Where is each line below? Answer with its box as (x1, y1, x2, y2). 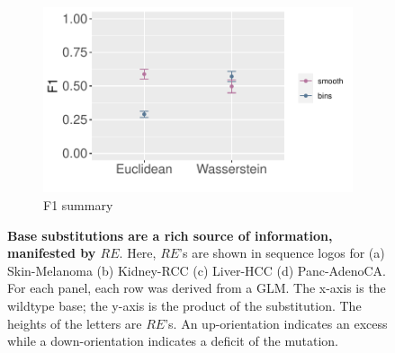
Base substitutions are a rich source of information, (7, 225, 333, 244)
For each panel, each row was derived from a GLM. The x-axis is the (7, 278, 386, 297)
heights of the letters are (7, 313, 142, 332)
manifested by (7, 243, 96, 262)
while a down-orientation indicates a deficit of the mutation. (7, 331, 339, 350)
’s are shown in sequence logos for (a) (179, 243, 385, 262)
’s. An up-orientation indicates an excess (165, 313, 388, 332)
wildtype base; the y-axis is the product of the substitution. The (7, 296, 362, 314)
